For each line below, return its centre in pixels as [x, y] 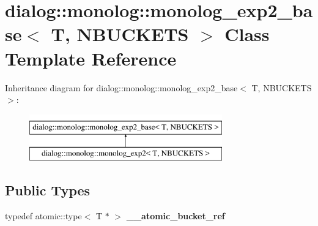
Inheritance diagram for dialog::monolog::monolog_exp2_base [121, 87]
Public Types [48, 190]
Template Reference [91, 58]
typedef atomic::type [43, 216]
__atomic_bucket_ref [176, 216]
